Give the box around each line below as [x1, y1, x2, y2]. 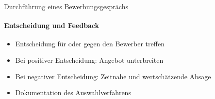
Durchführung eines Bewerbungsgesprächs [4, 1, 128, 11]
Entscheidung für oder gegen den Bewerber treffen [15, 39, 165, 49]
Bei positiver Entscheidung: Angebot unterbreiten [15, 55, 164, 65]
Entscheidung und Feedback [4, 20, 99, 30]
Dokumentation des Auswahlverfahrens [15, 87, 131, 98]
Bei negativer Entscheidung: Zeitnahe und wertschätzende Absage [15, 71, 211, 81]
